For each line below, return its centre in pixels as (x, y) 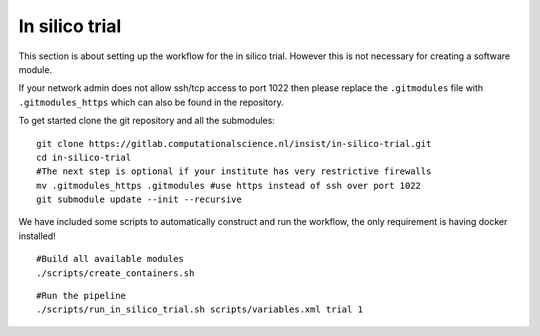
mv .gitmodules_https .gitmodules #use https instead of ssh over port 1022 (229, 185)
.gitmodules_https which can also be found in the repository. (151, 102)
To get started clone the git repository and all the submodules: (146, 121)
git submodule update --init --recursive (139, 199)
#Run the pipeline (81, 296)
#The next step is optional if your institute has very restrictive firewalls (234, 171)
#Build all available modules (110, 259)
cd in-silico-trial (84, 157)
